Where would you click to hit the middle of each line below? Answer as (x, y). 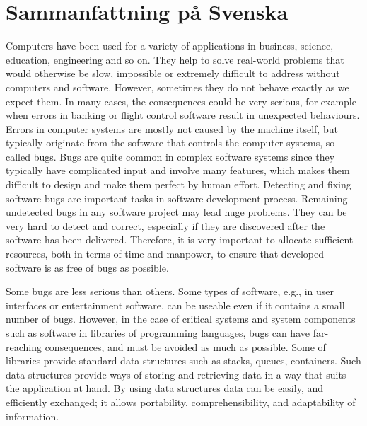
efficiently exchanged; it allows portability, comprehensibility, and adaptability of (181, 402)
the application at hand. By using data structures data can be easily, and (165, 388)
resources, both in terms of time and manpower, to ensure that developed (165, 254)
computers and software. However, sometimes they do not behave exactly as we (177, 87)
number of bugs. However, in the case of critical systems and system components (181, 319)
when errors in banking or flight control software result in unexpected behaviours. (183, 115)
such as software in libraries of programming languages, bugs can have (158, 333)
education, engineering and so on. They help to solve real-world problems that (175, 59)
